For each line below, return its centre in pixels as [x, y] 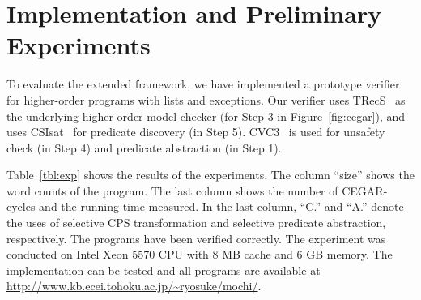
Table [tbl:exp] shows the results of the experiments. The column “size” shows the [210, 175]
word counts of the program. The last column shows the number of [172, 190]
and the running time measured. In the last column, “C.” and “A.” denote [221, 206]
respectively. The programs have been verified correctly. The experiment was [196, 238]
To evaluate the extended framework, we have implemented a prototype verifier [203, 84]
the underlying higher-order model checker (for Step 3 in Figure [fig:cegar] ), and [206, 116]
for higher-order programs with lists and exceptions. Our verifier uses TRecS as [206, 99]
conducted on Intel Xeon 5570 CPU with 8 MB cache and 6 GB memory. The [200, 254]
